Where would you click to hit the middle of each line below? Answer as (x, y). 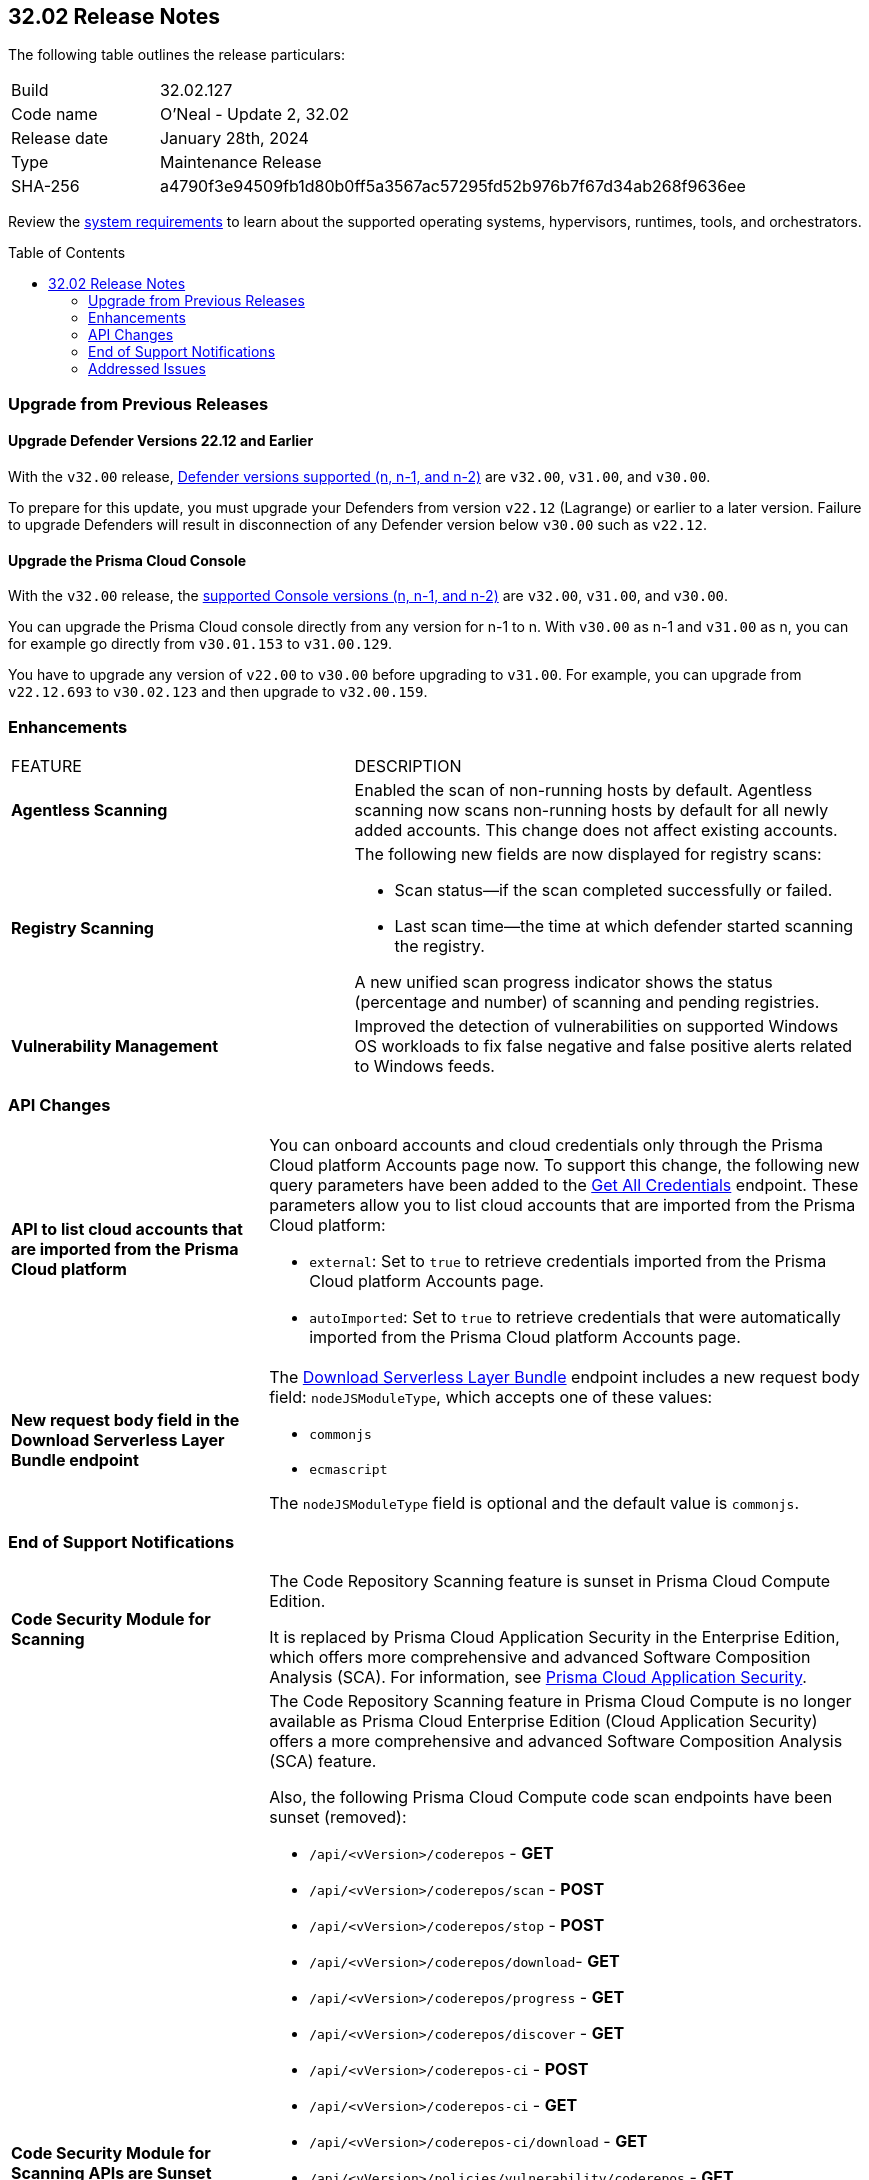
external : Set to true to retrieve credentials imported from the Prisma (568, 1260)
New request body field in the (125, 1419)
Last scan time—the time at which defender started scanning (624, 925)
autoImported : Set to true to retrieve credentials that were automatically (575, 1316)
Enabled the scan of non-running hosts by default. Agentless (583, 789)
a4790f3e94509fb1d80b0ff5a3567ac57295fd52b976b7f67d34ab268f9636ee (452, 186)
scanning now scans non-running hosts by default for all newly (591, 809)
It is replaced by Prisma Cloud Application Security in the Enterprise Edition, (554, 1637)
